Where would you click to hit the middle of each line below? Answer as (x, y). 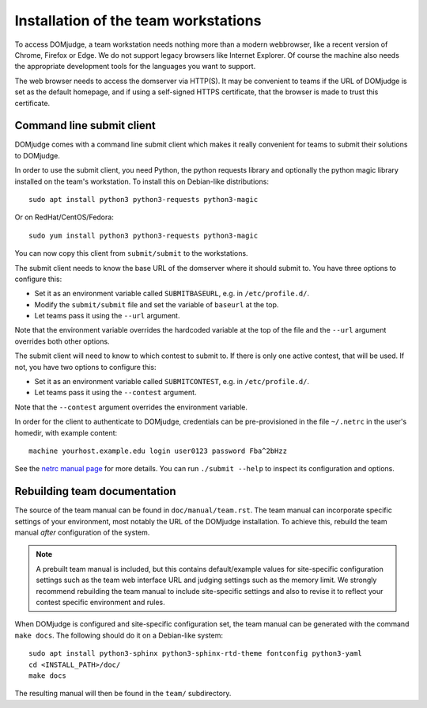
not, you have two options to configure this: (85, 367)
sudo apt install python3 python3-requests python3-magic (144, 199)
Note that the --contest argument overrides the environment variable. (131, 407)
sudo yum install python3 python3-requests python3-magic (144, 235)
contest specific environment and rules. (100, 603)
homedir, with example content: (66, 432)
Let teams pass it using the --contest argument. (115, 393)
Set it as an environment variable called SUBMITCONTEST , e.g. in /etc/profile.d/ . (172, 382)
